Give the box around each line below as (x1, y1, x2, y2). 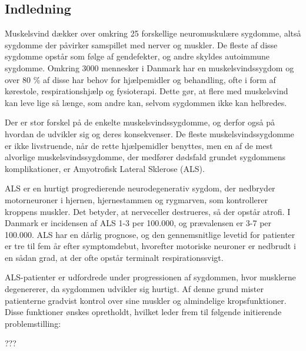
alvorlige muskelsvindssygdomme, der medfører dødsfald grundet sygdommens (5, 151, 286, 163)
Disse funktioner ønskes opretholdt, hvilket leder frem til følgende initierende (5, 306, 282, 318)
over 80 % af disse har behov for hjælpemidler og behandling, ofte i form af (5, 73, 276, 85)
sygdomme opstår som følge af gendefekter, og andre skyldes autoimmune (5, 50, 270, 62)
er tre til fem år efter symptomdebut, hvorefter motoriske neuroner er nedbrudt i (5, 240, 296, 252)
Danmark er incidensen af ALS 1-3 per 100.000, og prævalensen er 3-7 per (5, 217, 272, 229)
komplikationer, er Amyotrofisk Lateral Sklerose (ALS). (5, 162, 205, 174)
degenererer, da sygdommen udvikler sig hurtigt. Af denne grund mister (5, 283, 264, 295)
